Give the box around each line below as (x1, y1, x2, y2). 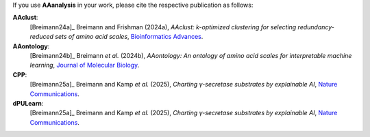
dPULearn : (12, 99, 44, 107)
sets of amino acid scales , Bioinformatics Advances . (55, 33, 203, 41)
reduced (29, 33, 54, 41)
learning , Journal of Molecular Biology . (29, 61, 140, 70)
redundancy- (297, 22, 335, 31)
